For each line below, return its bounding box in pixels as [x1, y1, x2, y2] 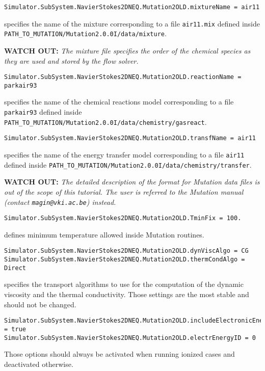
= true [4, 325, 26, 333]
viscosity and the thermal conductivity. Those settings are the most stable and [4, 289, 249, 299]
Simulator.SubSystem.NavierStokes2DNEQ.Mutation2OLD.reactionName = [4, 73, 242, 81]
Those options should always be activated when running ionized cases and [4, 349, 235, 359]
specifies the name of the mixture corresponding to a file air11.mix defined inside [4, 18, 260, 29]
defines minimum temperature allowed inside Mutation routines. [4, 229, 204, 240]
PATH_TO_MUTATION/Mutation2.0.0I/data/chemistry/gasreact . [4, 116, 207, 127]
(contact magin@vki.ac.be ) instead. [4, 196, 116, 207]
